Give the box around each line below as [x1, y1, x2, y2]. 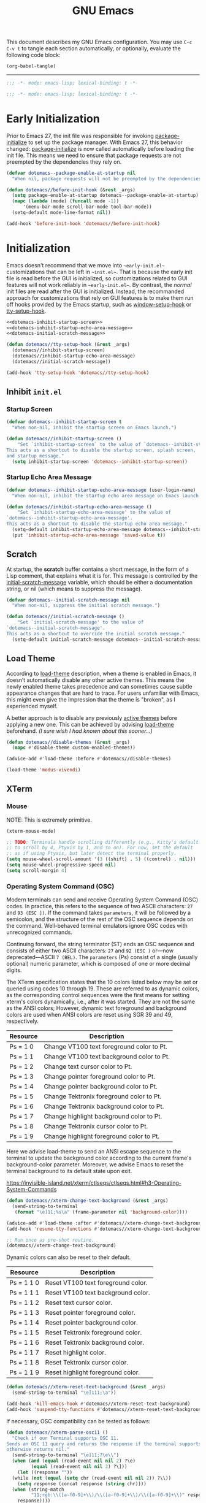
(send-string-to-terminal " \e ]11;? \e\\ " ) [12, 1452, 120, 1458]
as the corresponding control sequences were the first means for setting [6, 992, 190, 999]
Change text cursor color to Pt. [44, 1062, 132, 1071]
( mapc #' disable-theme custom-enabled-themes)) [12, 744, 136, 751]
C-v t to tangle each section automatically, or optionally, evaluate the [6, 45, 181, 52]
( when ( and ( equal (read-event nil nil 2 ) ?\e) [12, 1458, 136, 1464]
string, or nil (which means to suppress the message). [6, 585, 142, 592]
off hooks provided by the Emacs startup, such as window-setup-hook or [6, 300, 192, 308]
